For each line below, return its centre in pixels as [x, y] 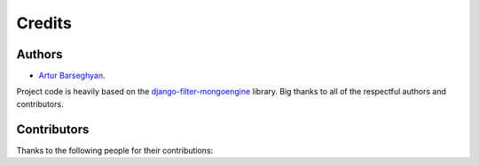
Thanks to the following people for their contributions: [115, 150]
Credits [44, 23]
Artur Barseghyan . [72, 76]
